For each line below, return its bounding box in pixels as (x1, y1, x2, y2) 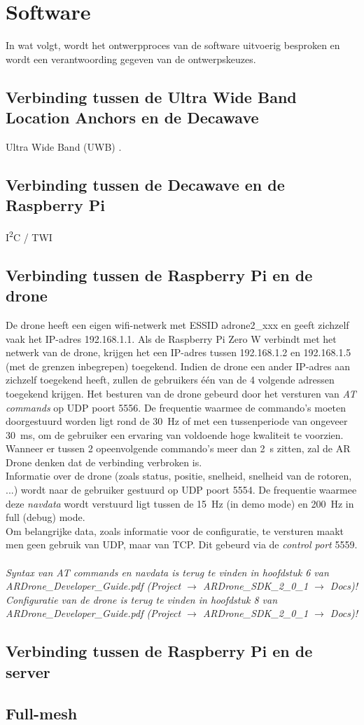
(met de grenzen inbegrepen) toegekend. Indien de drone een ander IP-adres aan (6, 358, 351, 373)
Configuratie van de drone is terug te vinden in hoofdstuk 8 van (6, 592, 278, 607)
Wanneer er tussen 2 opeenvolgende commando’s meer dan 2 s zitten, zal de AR (6, 441, 351, 456)
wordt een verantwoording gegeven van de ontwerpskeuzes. (6, 51, 256, 66)
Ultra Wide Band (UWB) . (6, 139, 122, 154)
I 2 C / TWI (6, 228, 52, 244)
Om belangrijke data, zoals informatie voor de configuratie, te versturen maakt (6, 523, 344, 538)
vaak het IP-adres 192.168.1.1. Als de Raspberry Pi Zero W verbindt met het (6, 331, 337, 346)
